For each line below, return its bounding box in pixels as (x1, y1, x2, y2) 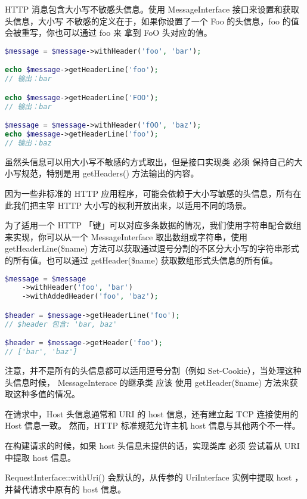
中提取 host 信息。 (5, 451, 76, 463)
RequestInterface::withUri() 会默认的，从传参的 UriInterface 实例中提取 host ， (5, 471, 303, 483)
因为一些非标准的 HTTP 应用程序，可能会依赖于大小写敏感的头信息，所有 (5, 187, 293, 199)
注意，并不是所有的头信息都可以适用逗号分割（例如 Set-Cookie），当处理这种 (5, 364, 302, 376)
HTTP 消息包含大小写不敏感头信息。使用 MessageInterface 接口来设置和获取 (5, 3, 299, 15)
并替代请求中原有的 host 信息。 (5, 482, 126, 495)
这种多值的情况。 (13, 388, 80, 400)
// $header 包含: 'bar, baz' (5, 320, 117, 328)
